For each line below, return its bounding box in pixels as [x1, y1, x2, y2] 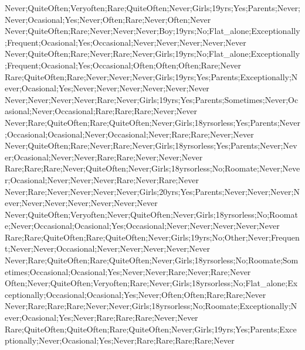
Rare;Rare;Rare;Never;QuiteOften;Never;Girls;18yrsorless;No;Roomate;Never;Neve [5, 162, 300, 174]
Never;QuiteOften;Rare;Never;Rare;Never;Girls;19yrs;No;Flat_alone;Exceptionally [5, 47, 300, 60]
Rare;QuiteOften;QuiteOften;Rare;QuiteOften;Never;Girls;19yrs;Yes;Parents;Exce [5, 322, 297, 335]
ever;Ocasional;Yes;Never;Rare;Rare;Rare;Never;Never [5, 311, 198, 324]
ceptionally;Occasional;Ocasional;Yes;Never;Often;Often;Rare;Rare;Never [5, 288, 266, 300]
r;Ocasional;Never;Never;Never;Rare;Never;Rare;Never [5, 173, 199, 186]
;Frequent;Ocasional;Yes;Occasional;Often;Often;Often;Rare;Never [5, 59, 241, 71]
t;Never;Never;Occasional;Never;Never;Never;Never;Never [5, 242, 210, 255]
